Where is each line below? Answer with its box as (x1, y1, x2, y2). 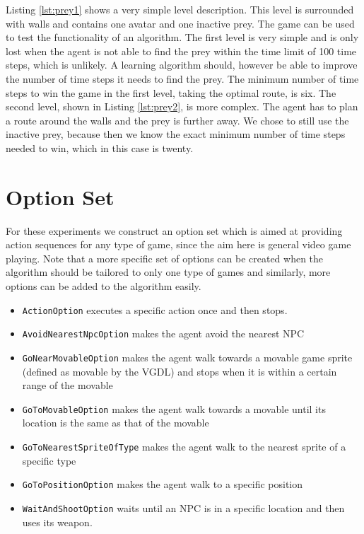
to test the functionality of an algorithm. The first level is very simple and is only (6, 30, 359, 45)
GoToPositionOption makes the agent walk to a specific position (22, 477, 303, 492)
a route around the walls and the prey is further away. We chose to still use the (6, 112, 349, 127)
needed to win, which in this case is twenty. (6, 140, 194, 155)
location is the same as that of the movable (22, 415, 209, 430)
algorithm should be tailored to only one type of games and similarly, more (6, 265, 331, 279)
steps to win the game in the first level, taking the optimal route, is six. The (6, 85, 336, 100)
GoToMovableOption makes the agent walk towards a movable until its (22, 401, 326, 416)
